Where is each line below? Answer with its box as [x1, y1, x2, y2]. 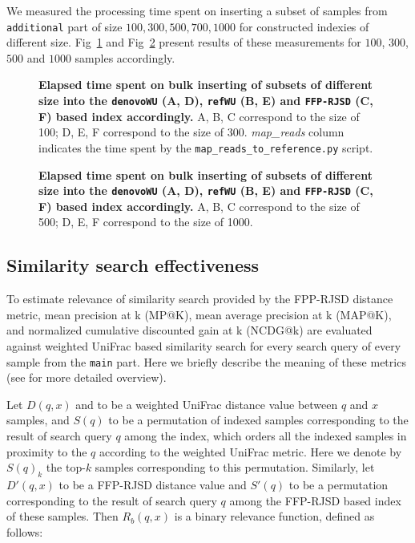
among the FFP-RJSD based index [229, 492, 401, 509]
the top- [46, 459, 86, 476]
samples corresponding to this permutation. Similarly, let [95, 459, 375, 476]
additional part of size [6, 18, 123, 34]
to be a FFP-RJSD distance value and [58, 476, 247, 492]
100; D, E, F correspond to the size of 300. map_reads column [38, 124, 344, 140]
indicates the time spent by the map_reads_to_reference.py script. [38, 139, 373, 156]
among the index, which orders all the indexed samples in [124, 427, 407, 444]
